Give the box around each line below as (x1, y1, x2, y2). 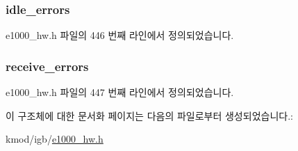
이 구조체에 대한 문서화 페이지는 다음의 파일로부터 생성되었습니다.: (6, 108, 293, 122)
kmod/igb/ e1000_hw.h (6, 132, 104, 146)
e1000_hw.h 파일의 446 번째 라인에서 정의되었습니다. (6, 28, 234, 42)
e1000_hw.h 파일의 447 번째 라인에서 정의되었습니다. (6, 85, 234, 100)
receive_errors (6, 57, 89, 74)
